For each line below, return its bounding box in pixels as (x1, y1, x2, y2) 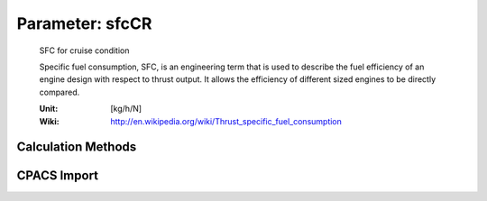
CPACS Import (16, 168, 99, 184)
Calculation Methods (16, 140, 137, 155)
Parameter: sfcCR (16, 14, 152, 33)
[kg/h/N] (110, 104, 142, 114)
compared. (39, 87, 80, 97)
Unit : (39, 104, 59, 114)
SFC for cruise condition (39, 45, 130, 56)
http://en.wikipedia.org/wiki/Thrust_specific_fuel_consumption (110, 115, 343, 126)
